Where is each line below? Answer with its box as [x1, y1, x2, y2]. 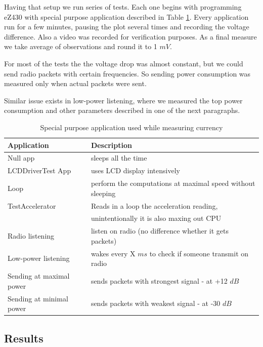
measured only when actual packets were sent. [4, 78, 147, 89]
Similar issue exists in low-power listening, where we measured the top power [4, 95, 243, 105]
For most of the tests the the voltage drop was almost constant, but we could [4, 58, 243, 68]
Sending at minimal [8, 293, 68, 303]
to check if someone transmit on [149, 248, 249, 258]
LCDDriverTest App [8, 165, 71, 176]
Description [91, 139, 132, 150]
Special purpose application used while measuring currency [40, 122, 223, 132]
